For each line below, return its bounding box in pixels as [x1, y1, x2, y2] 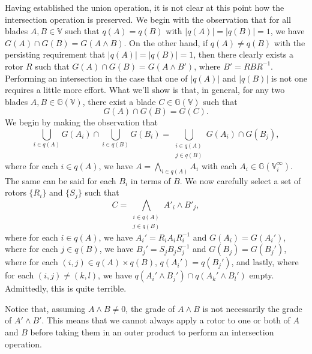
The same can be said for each [5, 174, 116, 187]
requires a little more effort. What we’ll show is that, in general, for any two [5, 83, 285, 96]
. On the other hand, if [124, 36, 208, 49]
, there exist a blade [82, 95, 156, 107]
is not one [271, 71, 307, 84]
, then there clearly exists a [193, 48, 293, 61]
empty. [249, 269, 274, 281]
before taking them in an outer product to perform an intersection [30, 326, 274, 338]
